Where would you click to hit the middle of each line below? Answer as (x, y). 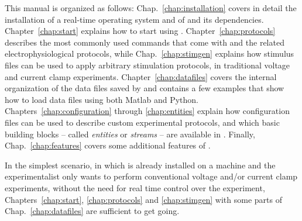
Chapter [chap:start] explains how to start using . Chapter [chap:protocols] (140, 31)
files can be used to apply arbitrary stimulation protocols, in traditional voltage (147, 65)
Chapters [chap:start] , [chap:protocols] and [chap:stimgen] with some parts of (143, 199)
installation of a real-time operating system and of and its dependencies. (134, 19)
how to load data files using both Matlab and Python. (102, 99)
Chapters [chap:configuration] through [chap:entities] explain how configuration (147, 111)
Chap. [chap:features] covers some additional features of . (108, 145)
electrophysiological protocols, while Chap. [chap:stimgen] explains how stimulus (150, 53)
